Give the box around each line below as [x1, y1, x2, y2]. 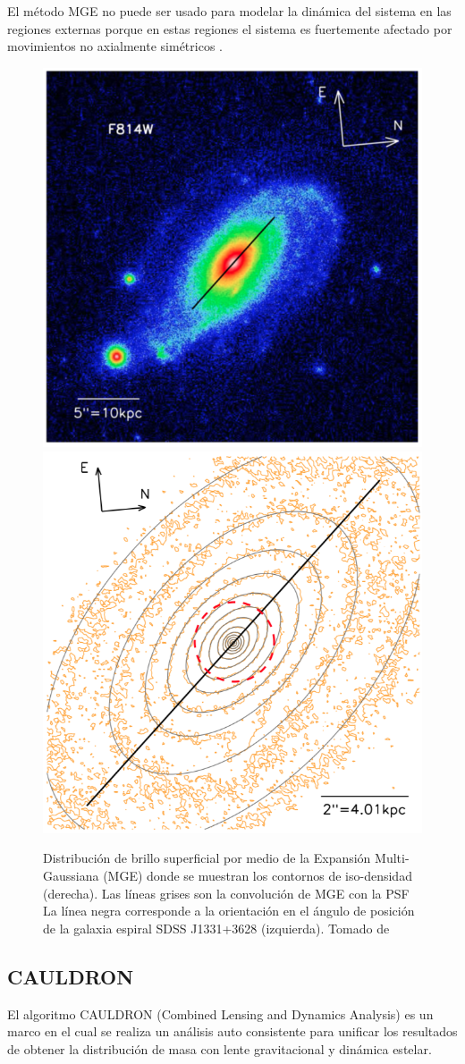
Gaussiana [43, 866, 99, 884]
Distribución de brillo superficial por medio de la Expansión [43, 849, 371, 867]
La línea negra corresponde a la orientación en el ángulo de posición [43, 901, 415, 920]
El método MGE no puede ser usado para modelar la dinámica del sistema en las [7, 2, 452, 20]
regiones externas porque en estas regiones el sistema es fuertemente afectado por [7, 19, 452, 38]
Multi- [375, 849, 410, 867]
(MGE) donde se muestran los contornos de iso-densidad [103, 866, 412, 884]
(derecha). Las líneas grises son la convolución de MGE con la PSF [43, 883, 410, 902]
